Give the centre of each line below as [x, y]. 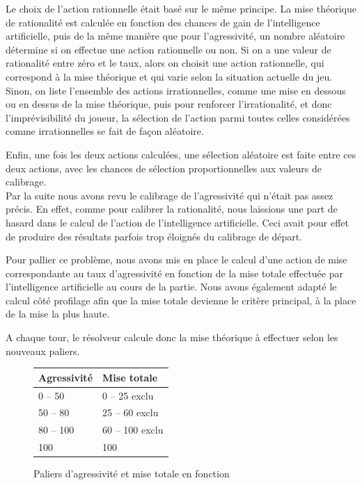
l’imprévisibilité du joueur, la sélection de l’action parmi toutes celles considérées [178, 117]
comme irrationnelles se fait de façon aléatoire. [105, 131]
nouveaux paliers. [43, 351]
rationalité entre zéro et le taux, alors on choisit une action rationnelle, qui [165, 63]
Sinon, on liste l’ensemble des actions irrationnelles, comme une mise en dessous [176, 90]
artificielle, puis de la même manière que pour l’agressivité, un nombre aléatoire [175, 36]
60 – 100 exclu [133, 430]
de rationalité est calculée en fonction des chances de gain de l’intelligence [163, 22]
